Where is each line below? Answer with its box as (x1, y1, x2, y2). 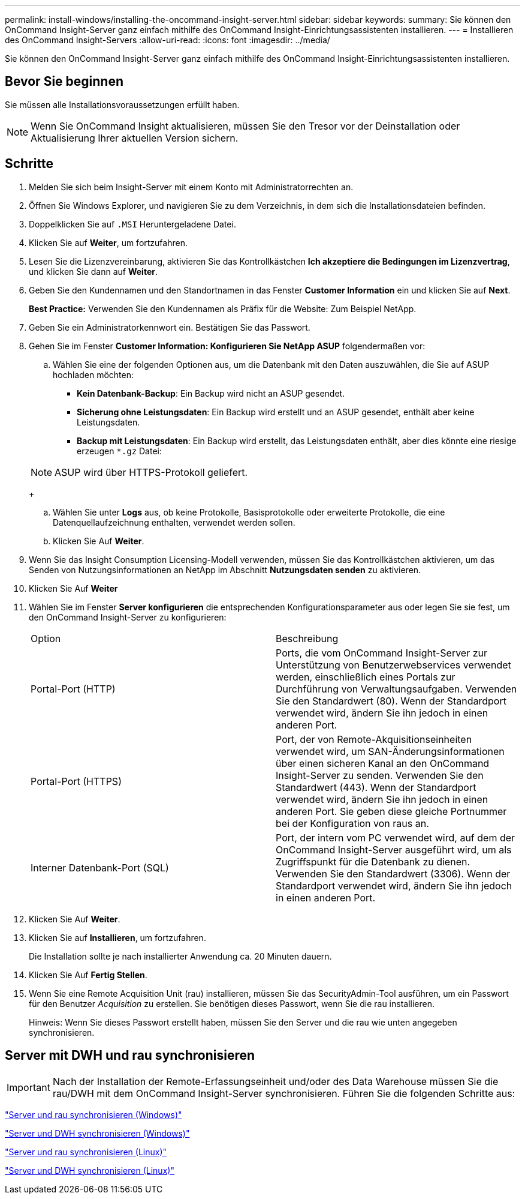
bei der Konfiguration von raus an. (276, 817, 429, 829)
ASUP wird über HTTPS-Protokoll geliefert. (55, 466, 248, 478)
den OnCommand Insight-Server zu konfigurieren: (29, 612, 227, 622)
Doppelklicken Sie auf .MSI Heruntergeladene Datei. (29, 218, 236, 229)
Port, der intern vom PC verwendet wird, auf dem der (276, 831, 515, 844)
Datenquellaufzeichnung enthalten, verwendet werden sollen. (53, 517, 295, 527)
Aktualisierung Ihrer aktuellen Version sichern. (31, 131, 239, 144)
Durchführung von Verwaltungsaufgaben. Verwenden (276, 682, 517, 695)
